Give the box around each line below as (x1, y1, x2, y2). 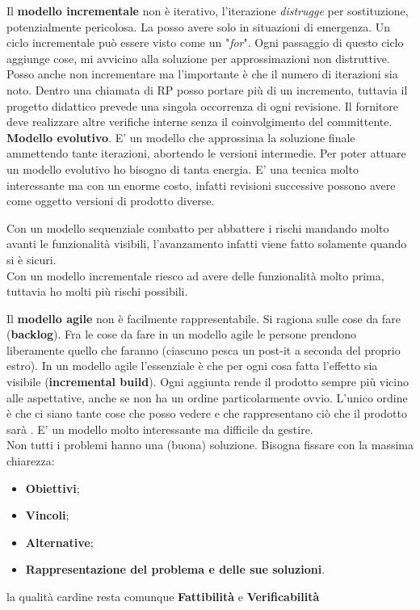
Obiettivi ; (25, 479, 80, 496)
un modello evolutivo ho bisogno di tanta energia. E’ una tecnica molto (6, 160, 359, 177)
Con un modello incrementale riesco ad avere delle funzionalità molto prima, (6, 267, 384, 284)
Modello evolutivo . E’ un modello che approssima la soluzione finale (6, 128, 355, 145)
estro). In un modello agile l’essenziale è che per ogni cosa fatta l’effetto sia (6, 357, 378, 374)
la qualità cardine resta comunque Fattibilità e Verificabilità (6, 588, 320, 604)
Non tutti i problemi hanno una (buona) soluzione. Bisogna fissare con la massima (6, 436, 414, 453)
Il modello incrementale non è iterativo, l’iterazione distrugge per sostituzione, (6, 2, 409, 19)
